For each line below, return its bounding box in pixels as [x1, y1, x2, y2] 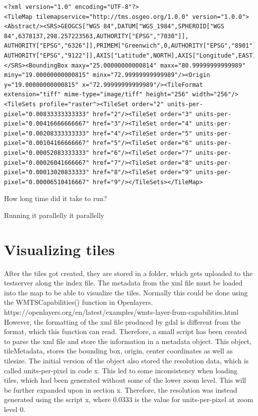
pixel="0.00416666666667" [4, 120, 89, 128]
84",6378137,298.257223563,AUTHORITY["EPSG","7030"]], [4, 32, 189, 40]
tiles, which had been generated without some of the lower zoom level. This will [4, 375, 246, 385]
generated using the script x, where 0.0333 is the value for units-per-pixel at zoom [4, 394, 254, 405]
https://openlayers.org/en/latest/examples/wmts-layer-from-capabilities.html [4, 306, 239, 317]
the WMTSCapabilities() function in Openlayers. [4, 297, 153, 307]
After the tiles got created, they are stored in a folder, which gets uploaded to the [4, 268, 253, 278]
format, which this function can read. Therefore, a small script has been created [4, 326, 247, 337]
